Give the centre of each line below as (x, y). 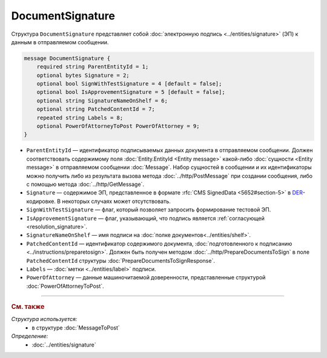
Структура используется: (44, 319)
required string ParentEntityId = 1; (93, 67)
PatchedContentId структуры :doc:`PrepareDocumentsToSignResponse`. (121, 260)
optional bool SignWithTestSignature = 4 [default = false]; (129, 84)
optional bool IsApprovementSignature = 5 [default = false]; (131, 92)
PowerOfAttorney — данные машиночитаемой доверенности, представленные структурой (146, 277)
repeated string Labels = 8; (80, 118)
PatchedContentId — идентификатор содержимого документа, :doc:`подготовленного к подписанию (159, 244)
